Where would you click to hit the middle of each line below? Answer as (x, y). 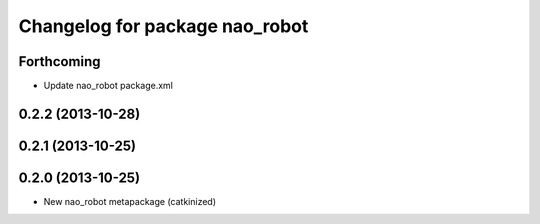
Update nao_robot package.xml (108, 86)
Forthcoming (59, 61)
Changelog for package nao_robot (163, 26)
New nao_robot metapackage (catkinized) (130, 201)
